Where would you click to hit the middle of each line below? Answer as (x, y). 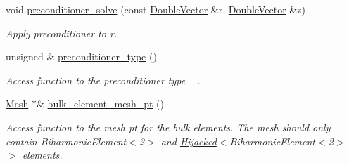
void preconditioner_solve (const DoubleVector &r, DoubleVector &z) (156, 9)
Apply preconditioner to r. (62, 33)
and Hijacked (189, 141)
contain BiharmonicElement (66, 141)
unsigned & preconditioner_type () (81, 57)
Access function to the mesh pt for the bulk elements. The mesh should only (168, 127)
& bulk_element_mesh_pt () (100, 104)
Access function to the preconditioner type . (103, 80)
